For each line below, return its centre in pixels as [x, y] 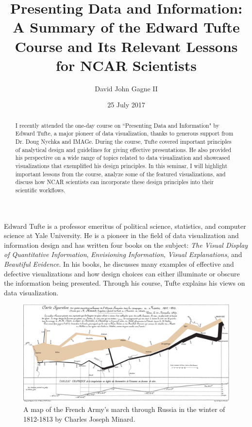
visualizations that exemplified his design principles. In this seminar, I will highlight [121, 165]
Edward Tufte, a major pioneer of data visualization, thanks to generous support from [124, 133]
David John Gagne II [126, 88]
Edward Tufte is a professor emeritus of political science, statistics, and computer [125, 226]
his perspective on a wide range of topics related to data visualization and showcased [123, 158]
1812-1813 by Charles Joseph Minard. [79, 418]
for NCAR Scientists [126, 65]
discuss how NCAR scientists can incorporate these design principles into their [115, 182]
